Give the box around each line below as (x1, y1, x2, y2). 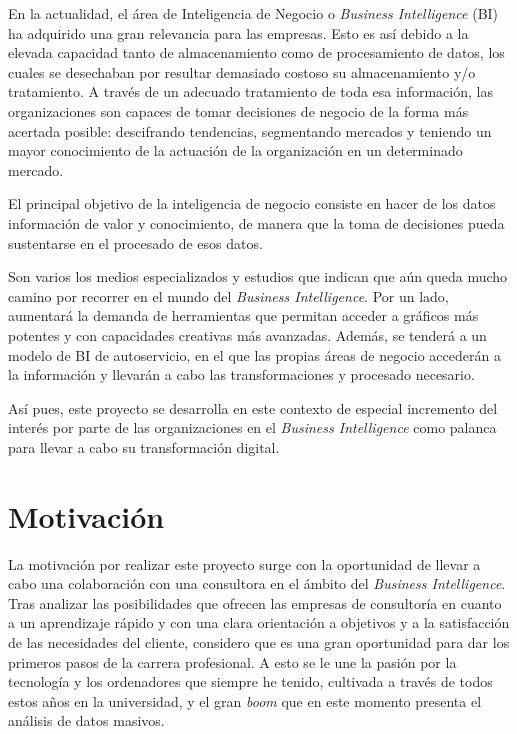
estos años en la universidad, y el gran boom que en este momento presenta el (8, 690, 482, 711)
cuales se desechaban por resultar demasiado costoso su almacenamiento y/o (8, 61, 476, 82)
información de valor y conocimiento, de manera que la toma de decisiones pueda (8, 212, 505, 233)
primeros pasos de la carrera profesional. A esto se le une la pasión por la (8, 651, 457, 672)
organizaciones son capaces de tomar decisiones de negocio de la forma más (8, 100, 469, 121)
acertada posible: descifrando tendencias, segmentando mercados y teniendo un (8, 120, 492, 141)
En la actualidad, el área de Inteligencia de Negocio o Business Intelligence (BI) (8, 3, 499, 23)
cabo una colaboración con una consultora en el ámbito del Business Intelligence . (8, 573, 506, 594)
